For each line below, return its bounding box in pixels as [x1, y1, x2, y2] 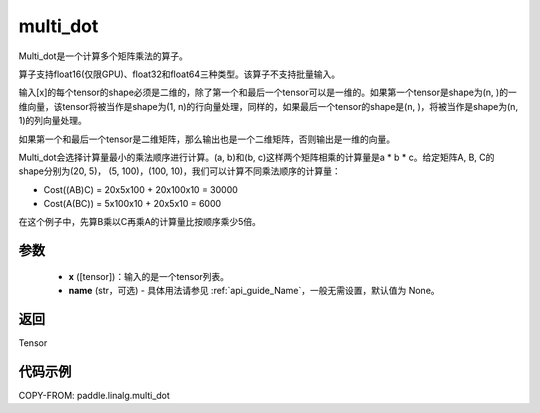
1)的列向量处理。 [18, 115, 87, 127]
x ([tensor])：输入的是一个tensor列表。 [68, 270, 230, 282]
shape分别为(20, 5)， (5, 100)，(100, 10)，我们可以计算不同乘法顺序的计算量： [18, 165, 341, 177]
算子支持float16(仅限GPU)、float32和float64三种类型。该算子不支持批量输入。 [18, 68, 340, 80]
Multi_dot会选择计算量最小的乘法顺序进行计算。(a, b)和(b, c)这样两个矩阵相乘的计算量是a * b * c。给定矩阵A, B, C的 [18, 151, 495, 163]
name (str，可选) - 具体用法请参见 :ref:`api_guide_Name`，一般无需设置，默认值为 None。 [68, 285, 440, 297]
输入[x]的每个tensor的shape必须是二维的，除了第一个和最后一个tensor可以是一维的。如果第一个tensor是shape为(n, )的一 [18, 86, 517, 99]
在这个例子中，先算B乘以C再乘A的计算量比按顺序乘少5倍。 [18, 216, 262, 228]
